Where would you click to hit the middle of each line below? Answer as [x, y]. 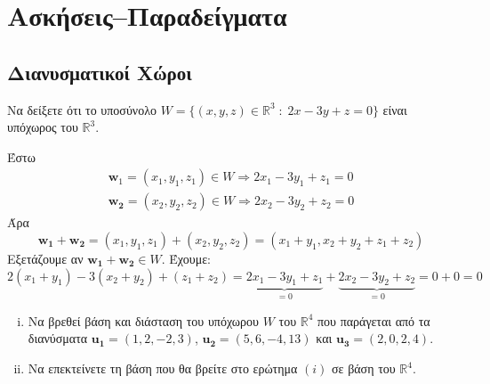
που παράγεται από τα [374, 320]
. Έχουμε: [186, 259]
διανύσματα [58, 338]
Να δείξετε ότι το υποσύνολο [82, 109]
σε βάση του [364, 368]
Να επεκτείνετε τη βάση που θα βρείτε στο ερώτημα [163, 368]
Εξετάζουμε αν [45, 259]
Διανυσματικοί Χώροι [100, 72]
